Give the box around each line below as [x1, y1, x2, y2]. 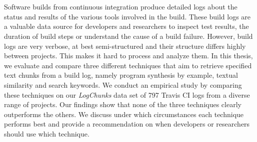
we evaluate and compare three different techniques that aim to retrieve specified [4, 60, 252, 70]
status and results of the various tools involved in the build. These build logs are [4, 11, 251, 21]
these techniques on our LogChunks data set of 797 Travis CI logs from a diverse [4, 89, 250, 100]
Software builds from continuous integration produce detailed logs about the [4, 1, 237, 12]
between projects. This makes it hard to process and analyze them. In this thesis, [4, 50, 253, 61]
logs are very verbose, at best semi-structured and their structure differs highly [4, 40, 246, 51]
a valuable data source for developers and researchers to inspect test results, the [4, 21, 249, 31]
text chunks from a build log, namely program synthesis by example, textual [4, 70, 238, 80]
